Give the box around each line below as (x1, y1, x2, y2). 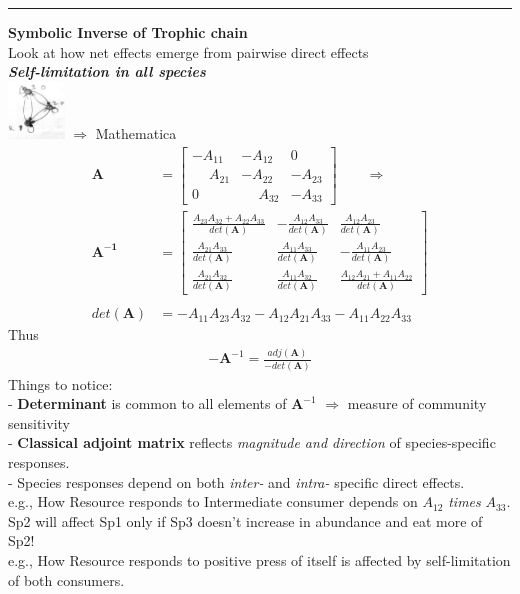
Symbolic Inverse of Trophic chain (8, 22, 248, 42)
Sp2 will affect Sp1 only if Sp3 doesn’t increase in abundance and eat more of (8, 510, 483, 531)
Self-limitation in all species (8, 61, 206, 82)
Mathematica (95, 122, 177, 143)
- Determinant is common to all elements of (8, 393, 287, 414)
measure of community (347, 393, 487, 414)
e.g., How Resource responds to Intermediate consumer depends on (8, 491, 418, 512)
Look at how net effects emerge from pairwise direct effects (8, 41, 369, 62)
